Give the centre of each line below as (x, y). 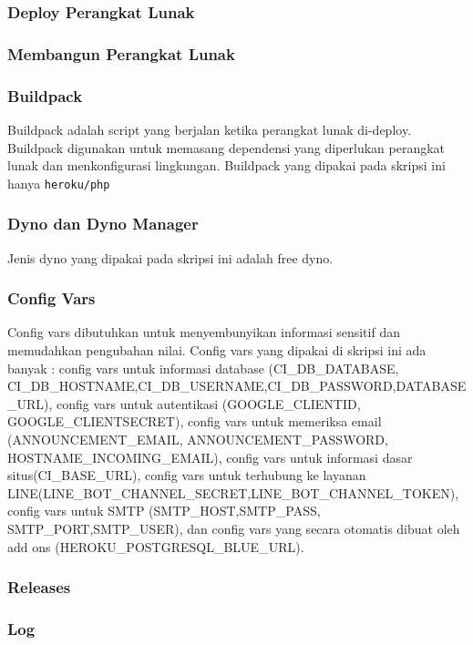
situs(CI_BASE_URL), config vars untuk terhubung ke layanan (187, 475)
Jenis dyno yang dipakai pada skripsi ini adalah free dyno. (170, 257)
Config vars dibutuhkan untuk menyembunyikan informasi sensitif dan (204, 332)
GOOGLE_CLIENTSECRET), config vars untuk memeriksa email (195, 421)
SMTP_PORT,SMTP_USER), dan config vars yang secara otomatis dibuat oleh (234, 528)
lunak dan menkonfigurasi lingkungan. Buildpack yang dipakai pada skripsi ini (226, 165)
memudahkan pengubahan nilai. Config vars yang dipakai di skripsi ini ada (217, 349)
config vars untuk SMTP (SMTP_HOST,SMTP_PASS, (164, 511)
